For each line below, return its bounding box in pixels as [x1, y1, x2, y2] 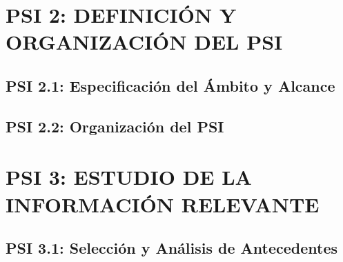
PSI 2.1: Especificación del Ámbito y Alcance [6, 74, 335, 96]
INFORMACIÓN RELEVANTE [6, 190, 320, 218]
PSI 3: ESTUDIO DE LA [6, 163, 252, 191]
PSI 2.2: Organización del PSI [6, 115, 224, 137]
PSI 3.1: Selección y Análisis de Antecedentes [6, 237, 338, 259]
